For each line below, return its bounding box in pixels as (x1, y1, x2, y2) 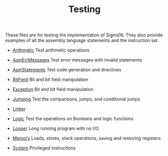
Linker (12, 106, 26, 112)
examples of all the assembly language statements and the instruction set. (5, 37, 159, 43)
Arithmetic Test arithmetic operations (12, 47, 90, 54)
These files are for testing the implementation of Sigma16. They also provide (5, 32, 163, 38)
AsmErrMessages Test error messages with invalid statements (12, 57, 142, 63)
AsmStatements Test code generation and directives (12, 67, 122, 73)
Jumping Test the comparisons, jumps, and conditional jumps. (12, 96, 142, 102)
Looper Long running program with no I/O (12, 125, 99, 132)
